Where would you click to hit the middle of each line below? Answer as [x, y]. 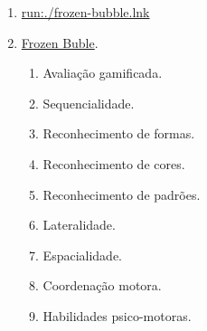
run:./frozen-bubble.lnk [85, 12]
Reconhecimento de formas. [119, 133]
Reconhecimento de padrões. [122, 194]
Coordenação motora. [102, 285]
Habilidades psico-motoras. [117, 315]
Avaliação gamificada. [103, 73]
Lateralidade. [79, 225]
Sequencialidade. [89, 103]
